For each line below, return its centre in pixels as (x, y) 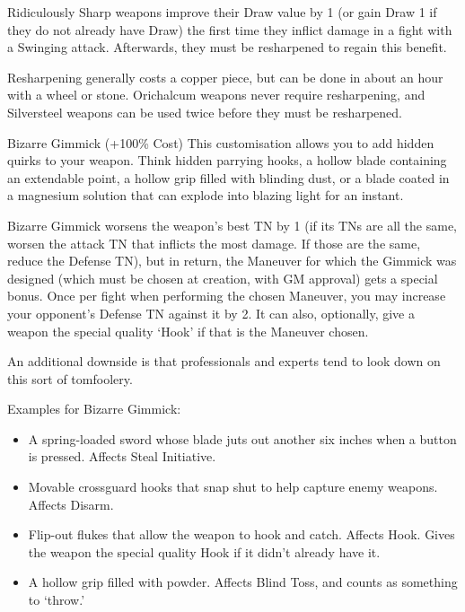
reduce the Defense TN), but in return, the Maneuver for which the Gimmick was (232, 261)
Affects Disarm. (71, 504)
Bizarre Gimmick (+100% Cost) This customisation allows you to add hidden (221, 142)
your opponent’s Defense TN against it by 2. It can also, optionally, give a (211, 313)
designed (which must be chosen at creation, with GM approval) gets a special (223, 278)
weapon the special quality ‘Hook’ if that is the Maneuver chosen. (188, 331)
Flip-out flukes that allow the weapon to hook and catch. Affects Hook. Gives (241, 534)
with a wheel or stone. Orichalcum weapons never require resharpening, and (216, 95)
